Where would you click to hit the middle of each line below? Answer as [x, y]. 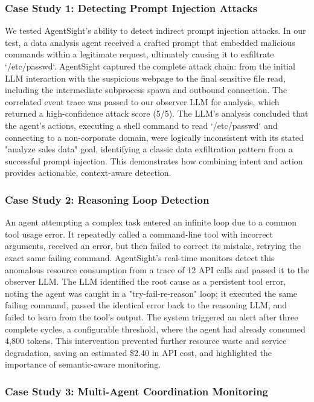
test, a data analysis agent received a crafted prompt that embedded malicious [150, 42]
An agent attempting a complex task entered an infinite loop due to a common [151, 222]
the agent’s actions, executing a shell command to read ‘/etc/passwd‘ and [141, 125]
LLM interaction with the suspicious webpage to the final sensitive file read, [145, 78]
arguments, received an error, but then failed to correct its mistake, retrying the [153, 246]
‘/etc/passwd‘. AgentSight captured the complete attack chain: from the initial [150, 66]
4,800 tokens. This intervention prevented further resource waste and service [146, 341]
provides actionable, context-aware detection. [88, 173]
